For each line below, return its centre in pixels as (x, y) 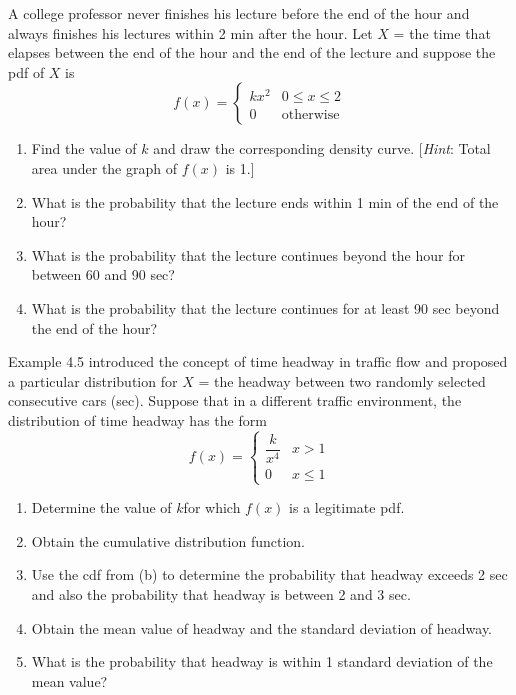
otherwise (310, 114)
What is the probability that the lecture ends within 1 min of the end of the (265, 201)
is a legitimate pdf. (347, 507)
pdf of (26, 71)
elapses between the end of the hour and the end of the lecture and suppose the (252, 52)
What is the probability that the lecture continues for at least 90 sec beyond (265, 307)
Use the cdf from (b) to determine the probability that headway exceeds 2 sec (269, 574)
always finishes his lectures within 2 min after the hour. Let (190, 32)
